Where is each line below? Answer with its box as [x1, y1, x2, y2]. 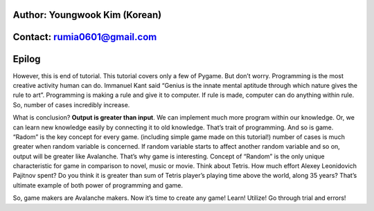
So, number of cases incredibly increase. [12, 100, 130, 109]
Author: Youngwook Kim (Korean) [12, 9, 162, 21]
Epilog [12, 53, 41, 65]
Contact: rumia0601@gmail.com [12, 31, 157, 43]
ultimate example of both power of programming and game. [12, 181, 184, 190]
